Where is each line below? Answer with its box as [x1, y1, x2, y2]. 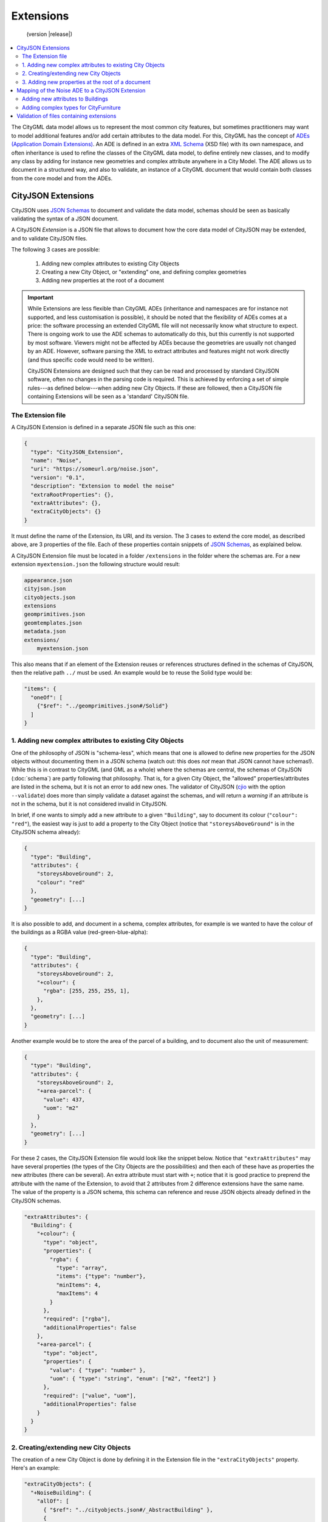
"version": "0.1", [30, 474, 85, 481]
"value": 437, [43, 1096, 85, 1103]
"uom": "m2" [43, 1105, 79, 1112]
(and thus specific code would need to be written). [27, 356, 154, 363]
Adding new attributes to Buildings [22, 95, 109, 103]
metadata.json [24, 628, 66, 635]
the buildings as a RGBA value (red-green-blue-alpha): [11, 928, 148, 936]
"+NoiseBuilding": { [30, 1489, 92, 1496]
